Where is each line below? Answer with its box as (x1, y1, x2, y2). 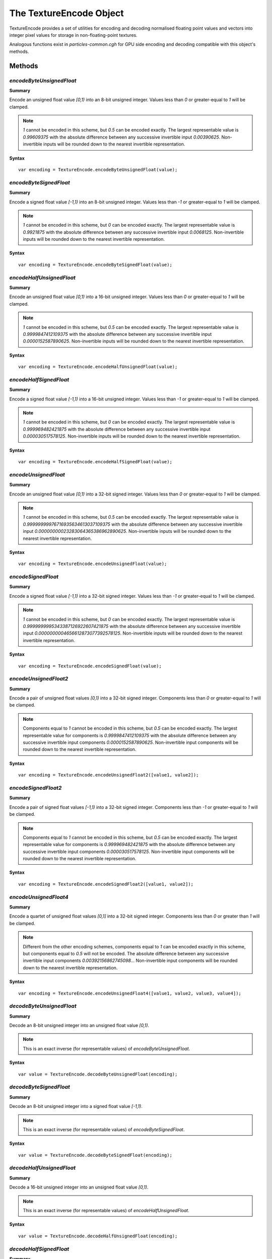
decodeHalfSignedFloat (9, 1245, 70, 1252)
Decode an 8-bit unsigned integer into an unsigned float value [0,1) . (9, 1022, 150, 1028)
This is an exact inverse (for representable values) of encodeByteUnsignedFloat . (23, 1045, 190, 1052)
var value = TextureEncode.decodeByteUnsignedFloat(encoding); (18, 1071, 178, 1077)
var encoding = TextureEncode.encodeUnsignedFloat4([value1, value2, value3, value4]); (18, 990, 242, 996)
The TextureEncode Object (9, 8, 124, 19)
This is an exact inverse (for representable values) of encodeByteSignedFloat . (23, 1126, 185, 1133)
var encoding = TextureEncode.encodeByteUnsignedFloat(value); (18, 167, 178, 172)
